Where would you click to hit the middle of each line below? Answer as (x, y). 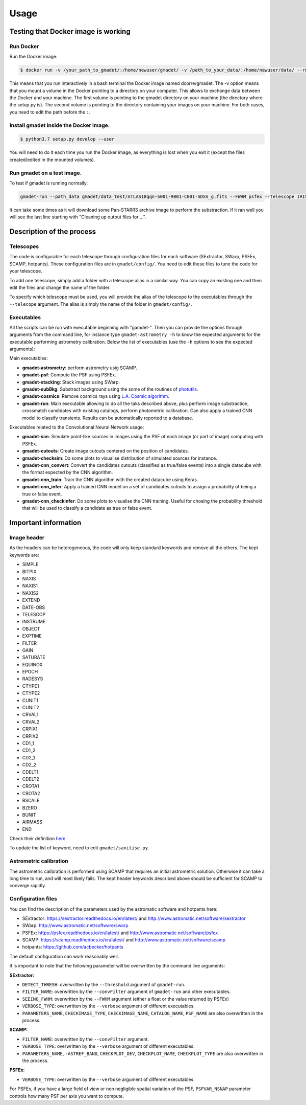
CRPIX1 (30, 729)
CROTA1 (31, 786)
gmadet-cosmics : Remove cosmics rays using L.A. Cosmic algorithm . (96, 396)
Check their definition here (37, 839)
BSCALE (31, 801)
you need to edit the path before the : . (50, 112)
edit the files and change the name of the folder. (60, 287)
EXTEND (31, 600)
